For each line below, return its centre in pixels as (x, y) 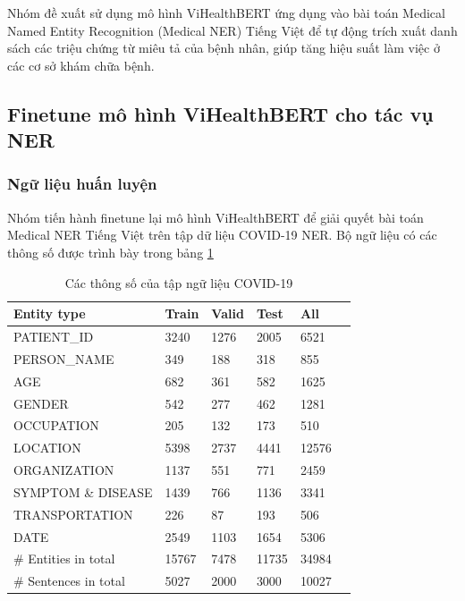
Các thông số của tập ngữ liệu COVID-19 (179, 282)
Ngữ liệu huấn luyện (82, 184)
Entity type (50, 313)
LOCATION (47, 448)
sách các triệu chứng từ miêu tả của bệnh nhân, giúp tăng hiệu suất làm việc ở (224, 48)
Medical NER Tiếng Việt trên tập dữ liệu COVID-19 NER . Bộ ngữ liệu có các (222, 235)
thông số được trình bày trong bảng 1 (110, 252)
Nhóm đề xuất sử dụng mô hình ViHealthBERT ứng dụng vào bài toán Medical (226, 13)
